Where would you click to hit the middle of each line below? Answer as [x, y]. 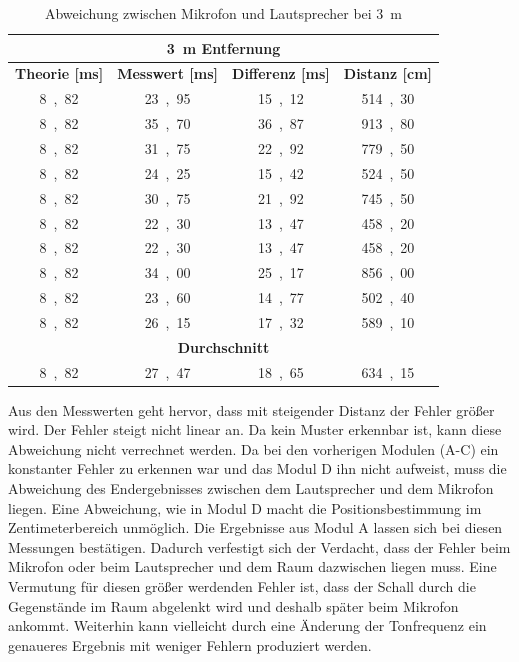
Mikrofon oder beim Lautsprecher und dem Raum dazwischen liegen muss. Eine [252, 566]
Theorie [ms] [59, 73]
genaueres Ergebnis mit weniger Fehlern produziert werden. [190, 644]
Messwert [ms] [168, 73]
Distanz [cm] [388, 73]
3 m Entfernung [223, 47]
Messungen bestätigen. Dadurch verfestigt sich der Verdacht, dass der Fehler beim [259, 546]
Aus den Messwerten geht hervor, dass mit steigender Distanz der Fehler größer [251, 409]
